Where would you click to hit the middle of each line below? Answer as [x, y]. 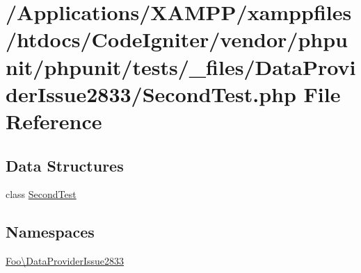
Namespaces [50, 232]
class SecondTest [41, 194]
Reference [54, 121]
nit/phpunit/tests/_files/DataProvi [181, 66]
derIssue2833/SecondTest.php [151, 93]
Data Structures [65, 165]
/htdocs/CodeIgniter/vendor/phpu [177, 39]
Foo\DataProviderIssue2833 [65, 261]
